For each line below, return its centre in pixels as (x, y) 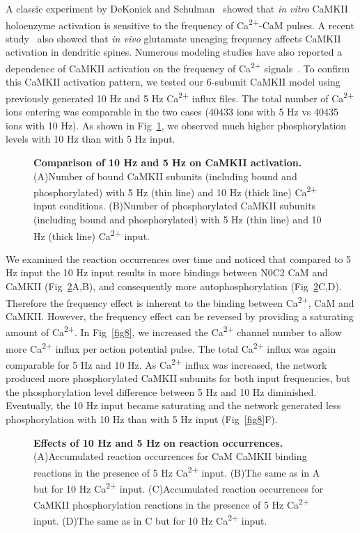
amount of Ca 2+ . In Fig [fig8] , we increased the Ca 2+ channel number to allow (174, 331)
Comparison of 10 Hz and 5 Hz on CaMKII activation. (168, 162)
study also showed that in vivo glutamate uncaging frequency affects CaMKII (173, 38)
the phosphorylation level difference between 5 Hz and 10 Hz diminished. (161, 391)
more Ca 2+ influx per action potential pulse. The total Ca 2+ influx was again (171, 347)
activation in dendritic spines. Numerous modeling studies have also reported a (174, 52)
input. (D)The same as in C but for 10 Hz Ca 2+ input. (150, 520)
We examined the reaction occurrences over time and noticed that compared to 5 (179, 258)
